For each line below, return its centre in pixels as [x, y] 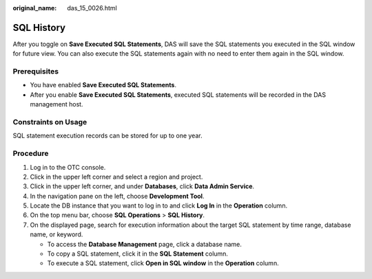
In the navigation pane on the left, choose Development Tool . [117, 196]
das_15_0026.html [92, 8]
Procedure [31, 153]
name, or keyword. [56, 234]
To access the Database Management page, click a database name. [145, 244]
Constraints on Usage [50, 122]
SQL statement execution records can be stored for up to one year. [107, 136]
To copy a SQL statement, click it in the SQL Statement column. [138, 254]
